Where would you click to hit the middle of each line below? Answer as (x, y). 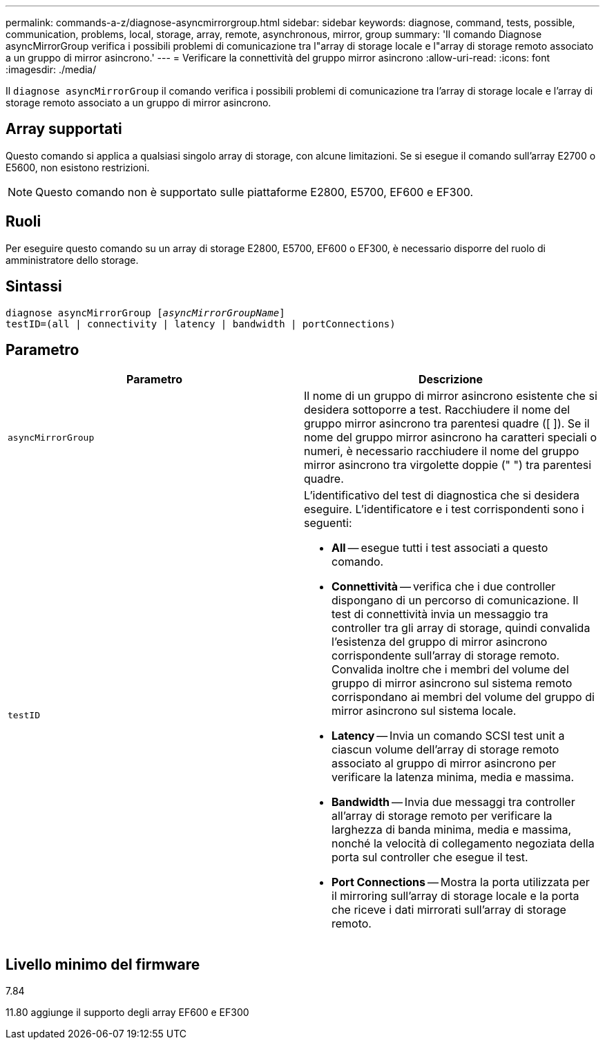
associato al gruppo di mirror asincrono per (444, 764)
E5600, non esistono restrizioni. (78, 167)
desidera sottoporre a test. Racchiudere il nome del (437, 410)
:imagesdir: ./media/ (51, 69)
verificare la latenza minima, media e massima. (453, 777)
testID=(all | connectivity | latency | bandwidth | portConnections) (201, 324)
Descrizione (451, 380)
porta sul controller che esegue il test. (430, 857)
